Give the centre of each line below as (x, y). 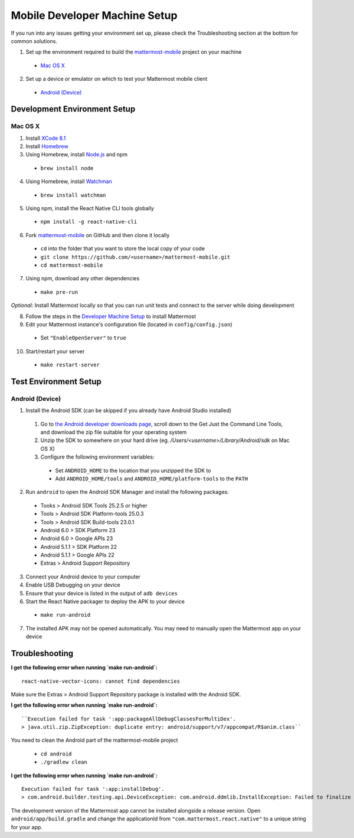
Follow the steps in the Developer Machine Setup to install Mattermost (111, 316)
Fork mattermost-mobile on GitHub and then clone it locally (98, 235)
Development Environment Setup (73, 109)
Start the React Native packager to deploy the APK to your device (105, 601)
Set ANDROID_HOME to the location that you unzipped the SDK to (133, 470)
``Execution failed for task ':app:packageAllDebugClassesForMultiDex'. (129, 719)
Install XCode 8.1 (46, 138)
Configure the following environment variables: (97, 457)
